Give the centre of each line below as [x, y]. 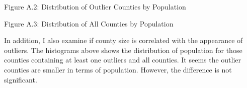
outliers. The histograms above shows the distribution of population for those [123, 50]
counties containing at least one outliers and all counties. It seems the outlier [123, 60]
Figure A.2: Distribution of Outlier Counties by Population [95, 6]
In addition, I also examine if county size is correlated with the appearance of [123, 40]
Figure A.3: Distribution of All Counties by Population [89, 23]
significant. [21, 79]
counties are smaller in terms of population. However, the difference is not [118, 69]
